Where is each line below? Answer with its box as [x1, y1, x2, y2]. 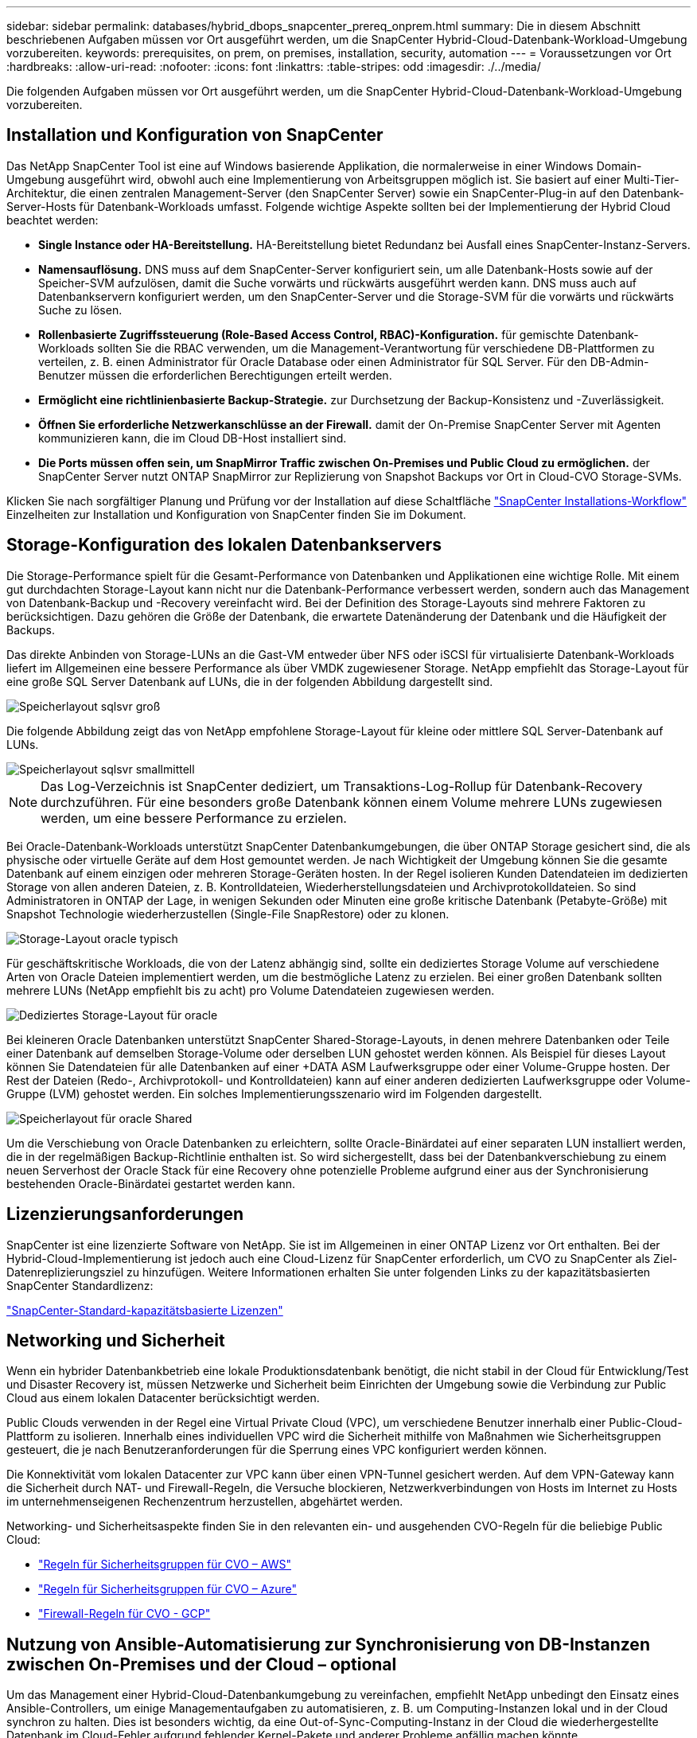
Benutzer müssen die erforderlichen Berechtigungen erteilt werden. [38, 368, 392, 382]
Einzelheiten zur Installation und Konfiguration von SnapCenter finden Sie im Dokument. [6, 507, 466, 521]
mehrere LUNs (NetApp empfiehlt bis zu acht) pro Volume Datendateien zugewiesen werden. [6, 983, 495, 997]
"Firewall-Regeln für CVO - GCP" [38, 1607, 211, 1621]
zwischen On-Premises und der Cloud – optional [6, 1654, 397, 1674]
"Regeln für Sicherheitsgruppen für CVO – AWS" [38, 1557, 291, 1572]
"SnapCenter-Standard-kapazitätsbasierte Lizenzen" [6, 1303, 283, 1317]
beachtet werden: [6, 212, 99, 227]
